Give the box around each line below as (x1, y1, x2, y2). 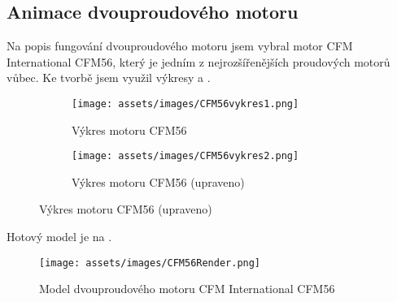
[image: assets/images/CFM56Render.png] (39, 257, 261, 269)
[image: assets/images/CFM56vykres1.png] (72, 97, 299, 110)
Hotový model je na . (7, 228, 112, 245)
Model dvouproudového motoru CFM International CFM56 (39, 280, 335, 297)
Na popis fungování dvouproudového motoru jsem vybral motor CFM (7, 37, 353, 54)
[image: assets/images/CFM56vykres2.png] (72, 150, 299, 162)
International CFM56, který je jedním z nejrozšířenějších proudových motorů (7, 53, 390, 70)
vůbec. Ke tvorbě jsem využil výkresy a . (7, 69, 211, 86)
